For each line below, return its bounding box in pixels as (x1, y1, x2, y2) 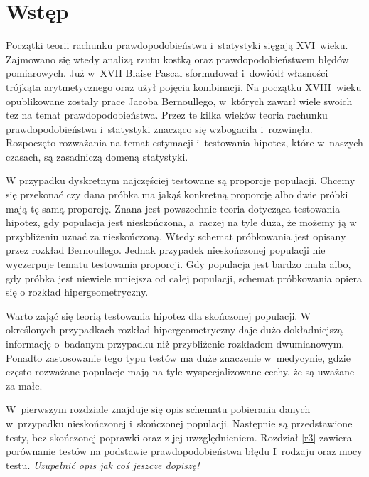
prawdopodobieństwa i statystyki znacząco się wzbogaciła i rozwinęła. (6, 121, 313, 136)
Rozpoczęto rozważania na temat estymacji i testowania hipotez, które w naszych (6, 135, 363, 150)
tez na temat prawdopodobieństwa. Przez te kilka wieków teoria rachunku (6, 107, 328, 122)
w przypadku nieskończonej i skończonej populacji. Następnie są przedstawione (6, 415, 353, 430)
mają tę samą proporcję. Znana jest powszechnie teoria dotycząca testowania (6, 200, 341, 215)
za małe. (6, 377, 43, 392)
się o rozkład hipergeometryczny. (6, 284, 149, 299)
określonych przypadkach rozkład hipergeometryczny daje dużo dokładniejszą (6, 322, 343, 337)
